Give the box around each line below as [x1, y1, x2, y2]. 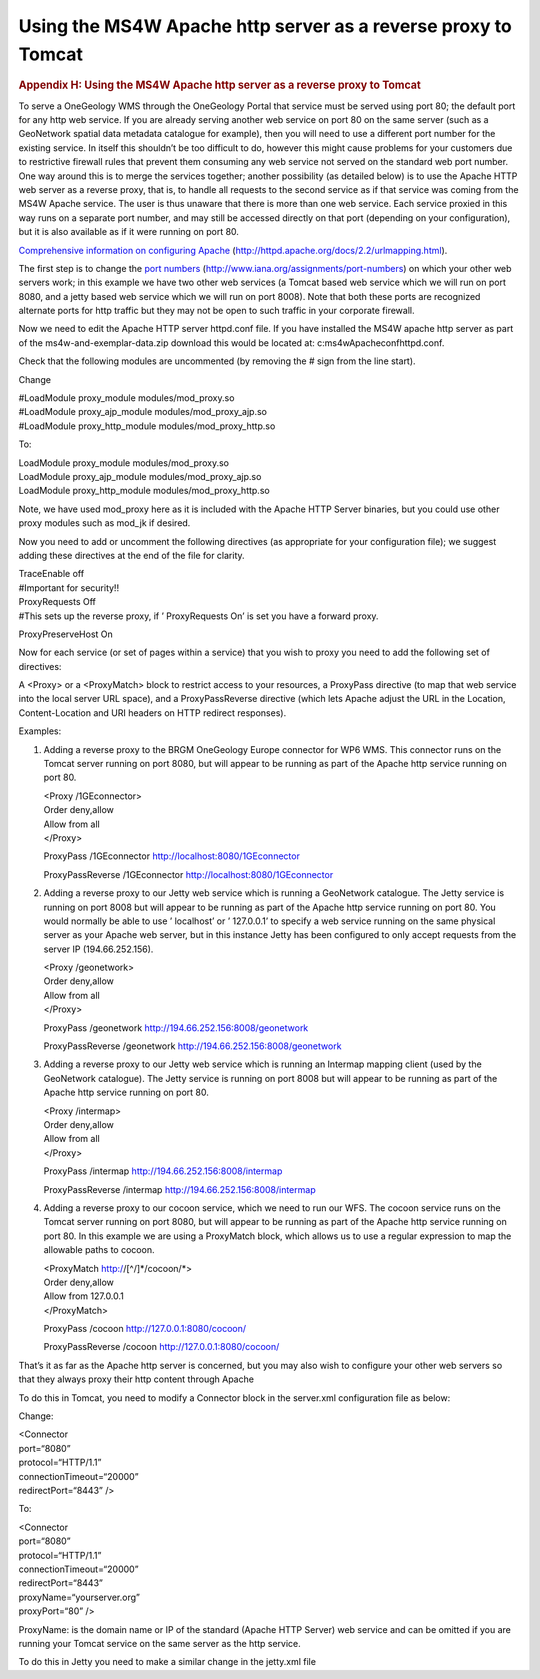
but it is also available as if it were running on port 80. [18, 226, 240, 238]
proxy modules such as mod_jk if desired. [18, 517, 191, 529]
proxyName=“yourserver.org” [18, 1591, 140, 1603]
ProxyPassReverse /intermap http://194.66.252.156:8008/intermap [43, 1183, 316, 1195]
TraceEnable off [18, 568, 85, 580]
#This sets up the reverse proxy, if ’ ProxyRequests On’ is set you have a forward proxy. [18, 610, 379, 622]
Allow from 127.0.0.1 [43, 1290, 125, 1302]
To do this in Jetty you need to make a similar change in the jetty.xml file [18, 1656, 317, 1668]
